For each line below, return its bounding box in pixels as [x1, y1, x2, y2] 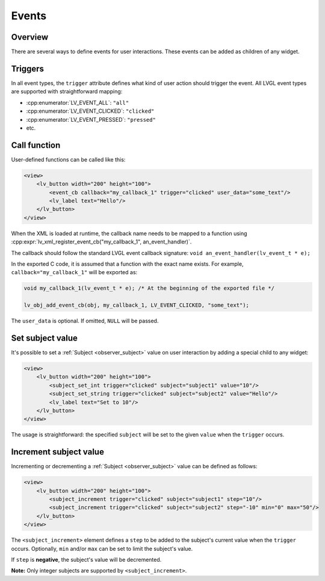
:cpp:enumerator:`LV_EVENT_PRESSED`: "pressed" [26, 116, 156, 123]
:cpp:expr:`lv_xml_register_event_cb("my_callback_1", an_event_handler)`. [11, 238, 192, 245]
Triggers [11, 63, 45, 74]
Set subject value [11, 333, 78, 343]
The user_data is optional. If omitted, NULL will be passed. [11, 317, 159, 325]
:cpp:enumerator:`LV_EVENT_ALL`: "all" [26, 99, 129, 106]
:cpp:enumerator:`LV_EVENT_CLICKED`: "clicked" [26, 107, 155, 115]
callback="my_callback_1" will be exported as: [11, 269, 138, 276]
